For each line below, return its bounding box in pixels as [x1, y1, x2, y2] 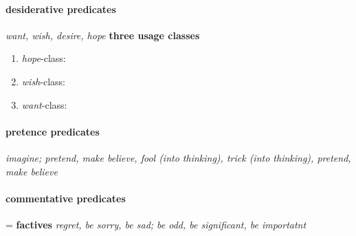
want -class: [21, 97, 67, 111]
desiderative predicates [5, 1, 116, 16]
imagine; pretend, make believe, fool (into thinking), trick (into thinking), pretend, [5, 150, 351, 164]
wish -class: [21, 74, 65, 88]
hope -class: [21, 51, 66, 65]
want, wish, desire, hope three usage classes [5, 28, 200, 42]
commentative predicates [5, 191, 126, 205]
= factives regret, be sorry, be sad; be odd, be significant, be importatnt [5, 217, 307, 231]
